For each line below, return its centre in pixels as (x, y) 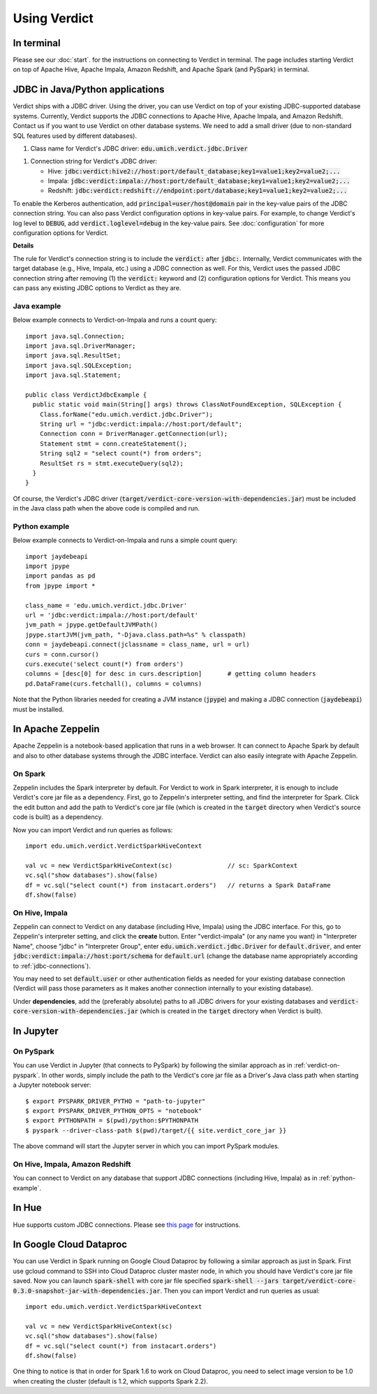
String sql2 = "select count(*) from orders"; (121, 454)
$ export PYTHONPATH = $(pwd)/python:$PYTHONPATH (112, 1121)
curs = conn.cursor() (62, 654)
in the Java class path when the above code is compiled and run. (106, 508)
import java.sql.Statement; (73, 375)
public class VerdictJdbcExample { (86, 394)
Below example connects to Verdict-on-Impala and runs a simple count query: (125, 540)
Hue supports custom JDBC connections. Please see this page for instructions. (127, 1225)
